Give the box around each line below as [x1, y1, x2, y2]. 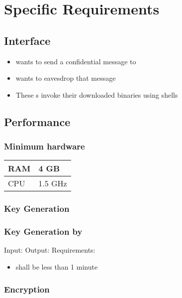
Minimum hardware [4, 140, 85, 152]
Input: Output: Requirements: [4, 245, 95, 255]
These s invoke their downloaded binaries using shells [15, 89, 178, 100]
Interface [4, 32, 51, 48]
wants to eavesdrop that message [15, 73, 116, 83]
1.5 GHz [38, 177, 67, 189]
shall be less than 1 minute [15, 262, 98, 272]
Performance [4, 114, 71, 129]
